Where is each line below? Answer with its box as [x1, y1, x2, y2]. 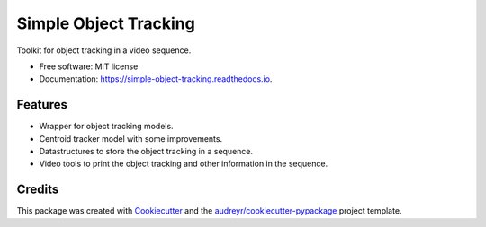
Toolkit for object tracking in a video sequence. [16, 45, 192, 56]
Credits [16, 182, 59, 197]
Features [16, 97, 67, 112]
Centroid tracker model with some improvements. [39, 133, 223, 144]
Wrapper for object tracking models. [39, 121, 175, 132]
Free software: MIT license [39, 61, 139, 72]
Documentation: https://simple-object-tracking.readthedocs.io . [39, 74, 273, 84]
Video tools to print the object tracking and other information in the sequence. [39, 158, 328, 170]
